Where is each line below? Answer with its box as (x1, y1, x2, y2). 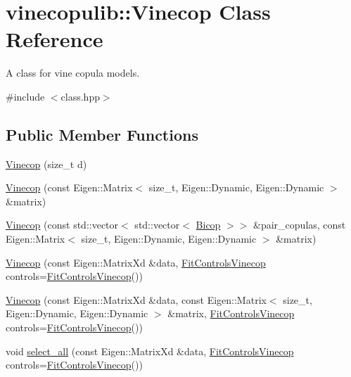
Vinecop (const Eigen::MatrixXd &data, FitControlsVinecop (6, 255, 266, 269)
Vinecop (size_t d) (6, 156, 87, 171)
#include (6, 89, 45, 103)
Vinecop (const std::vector (6, 217, 119, 232)
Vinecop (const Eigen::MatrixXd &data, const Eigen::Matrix (6, 292, 267, 307)
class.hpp (60, 89, 100, 103)
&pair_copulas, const (253, 217, 346, 232)
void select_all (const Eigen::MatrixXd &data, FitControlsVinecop (6, 343, 294, 358)
